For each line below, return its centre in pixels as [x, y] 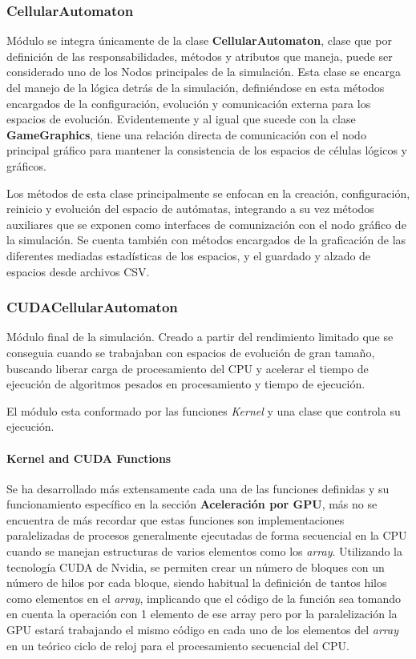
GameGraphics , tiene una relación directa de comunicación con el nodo [186, 134]
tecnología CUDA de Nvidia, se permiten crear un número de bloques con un [196, 567]
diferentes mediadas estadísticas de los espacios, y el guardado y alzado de [189, 255]
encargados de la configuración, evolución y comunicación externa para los [189, 103]
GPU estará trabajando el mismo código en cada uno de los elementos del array [203, 630]
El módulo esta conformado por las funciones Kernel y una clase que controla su [204, 410]
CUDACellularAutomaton [92, 307]
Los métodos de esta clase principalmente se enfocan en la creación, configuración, [208, 193]
